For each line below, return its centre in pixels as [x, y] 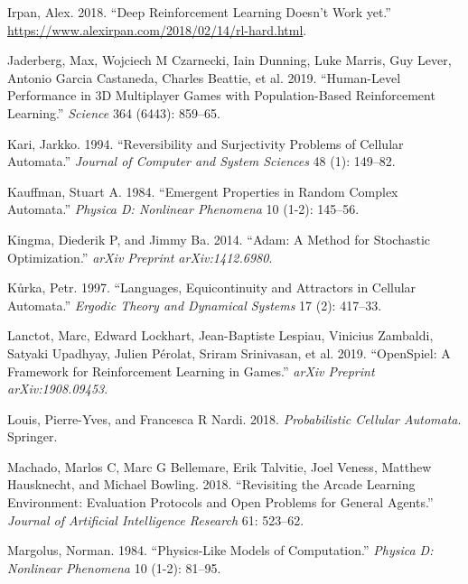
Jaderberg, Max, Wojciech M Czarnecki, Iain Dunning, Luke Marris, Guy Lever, [229, 60]
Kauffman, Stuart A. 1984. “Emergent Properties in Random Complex [203, 191]
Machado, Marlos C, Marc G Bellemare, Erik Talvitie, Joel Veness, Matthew [220, 466]
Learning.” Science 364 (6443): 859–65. [114, 112]
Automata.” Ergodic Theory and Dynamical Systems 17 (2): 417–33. [195, 305]
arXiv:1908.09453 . [58, 389]
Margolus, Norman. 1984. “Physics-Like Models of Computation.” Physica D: [220, 550]
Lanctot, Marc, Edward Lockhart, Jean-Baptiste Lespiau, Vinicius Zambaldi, [220, 335]
